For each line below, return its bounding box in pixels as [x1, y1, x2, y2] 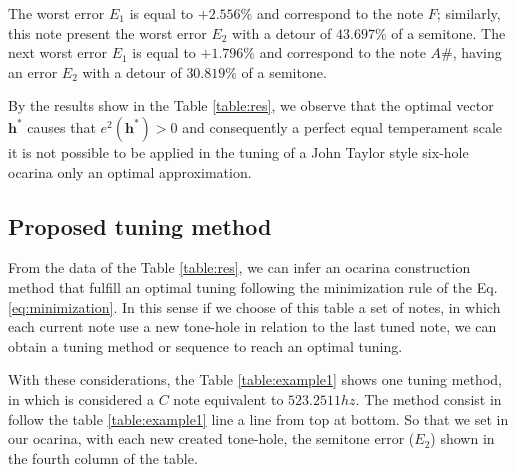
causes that [27, 116, 96, 137]
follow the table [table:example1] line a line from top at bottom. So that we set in [8, 408, 509, 429]
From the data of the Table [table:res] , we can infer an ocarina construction [8, 257, 471, 278]
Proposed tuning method [8, 210, 272, 241]
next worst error [8, 42, 108, 63]
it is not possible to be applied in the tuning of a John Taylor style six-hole [8, 141, 469, 162]
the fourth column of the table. [8, 447, 198, 468]
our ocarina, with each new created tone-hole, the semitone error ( [8, 428, 415, 449]
